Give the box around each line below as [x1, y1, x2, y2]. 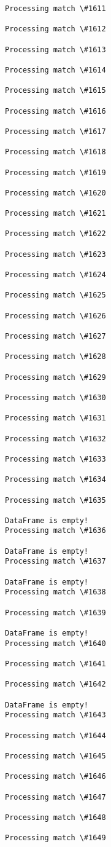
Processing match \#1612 [5, 25, 106, 34]
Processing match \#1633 [5, 454, 106, 463]
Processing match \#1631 [5, 414, 106, 423]
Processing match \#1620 [5, 188, 106, 197]
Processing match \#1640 [5, 639, 106, 648]
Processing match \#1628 [5, 352, 106, 361]
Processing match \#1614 [5, 65, 106, 74]
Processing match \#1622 [5, 229, 106, 238]
